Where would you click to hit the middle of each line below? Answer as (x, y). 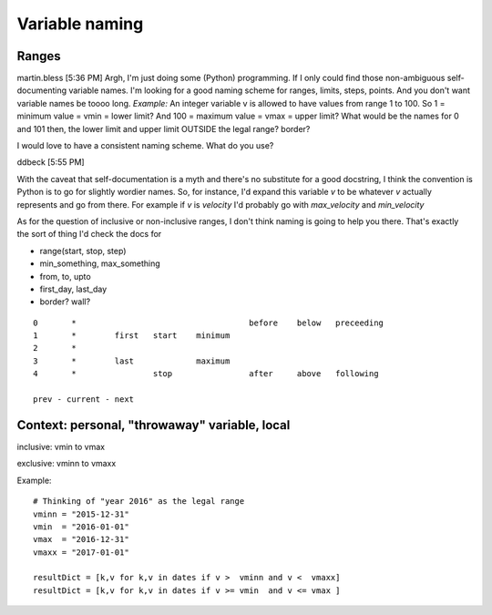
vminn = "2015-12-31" (81, 514)
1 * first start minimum (132, 336)
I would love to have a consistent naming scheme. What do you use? (145, 146)
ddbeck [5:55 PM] (51, 162)
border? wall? (65, 302)
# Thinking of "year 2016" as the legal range (139, 502)
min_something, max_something (100, 263)
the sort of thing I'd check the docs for (89, 234)
